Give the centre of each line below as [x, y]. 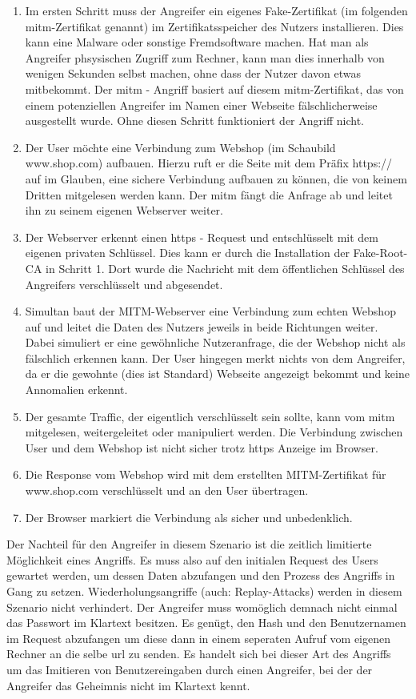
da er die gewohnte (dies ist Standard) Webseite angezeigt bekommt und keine [217, 374]
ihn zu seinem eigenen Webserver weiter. [124, 210]
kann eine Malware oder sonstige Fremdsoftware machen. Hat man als [197, 42]
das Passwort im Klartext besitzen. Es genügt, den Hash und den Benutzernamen [206, 623]
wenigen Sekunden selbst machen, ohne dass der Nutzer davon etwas [193, 73]
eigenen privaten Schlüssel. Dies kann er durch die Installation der [187, 253]
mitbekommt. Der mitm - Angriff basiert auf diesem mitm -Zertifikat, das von [214, 88]
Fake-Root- [380, 253]
